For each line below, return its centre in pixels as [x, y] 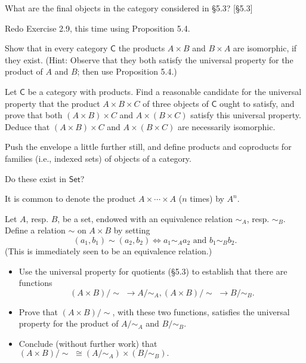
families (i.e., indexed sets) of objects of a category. [98, 158]
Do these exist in [35, 178]
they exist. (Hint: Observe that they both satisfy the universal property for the [149, 59]
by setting [132, 230]
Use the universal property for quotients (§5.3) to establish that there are [153, 271]
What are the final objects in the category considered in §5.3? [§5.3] [129, 8]
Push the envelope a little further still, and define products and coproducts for [148, 147]
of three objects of [176, 103]
